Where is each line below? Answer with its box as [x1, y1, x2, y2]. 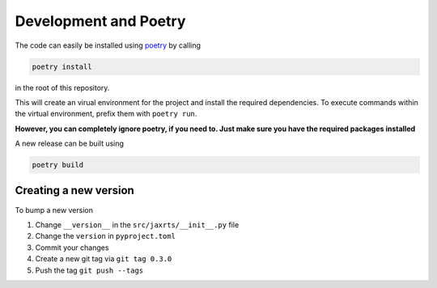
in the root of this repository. [15, 83, 110, 92]
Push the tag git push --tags [35, 265, 144, 275]
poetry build [32, 160, 84, 170]
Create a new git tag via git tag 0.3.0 [35, 254, 172, 264]
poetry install [32, 61, 92, 71]
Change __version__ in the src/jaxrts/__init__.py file [35, 219, 240, 230]
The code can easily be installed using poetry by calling [15, 40, 202, 50]
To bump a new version [15, 205, 93, 214]
